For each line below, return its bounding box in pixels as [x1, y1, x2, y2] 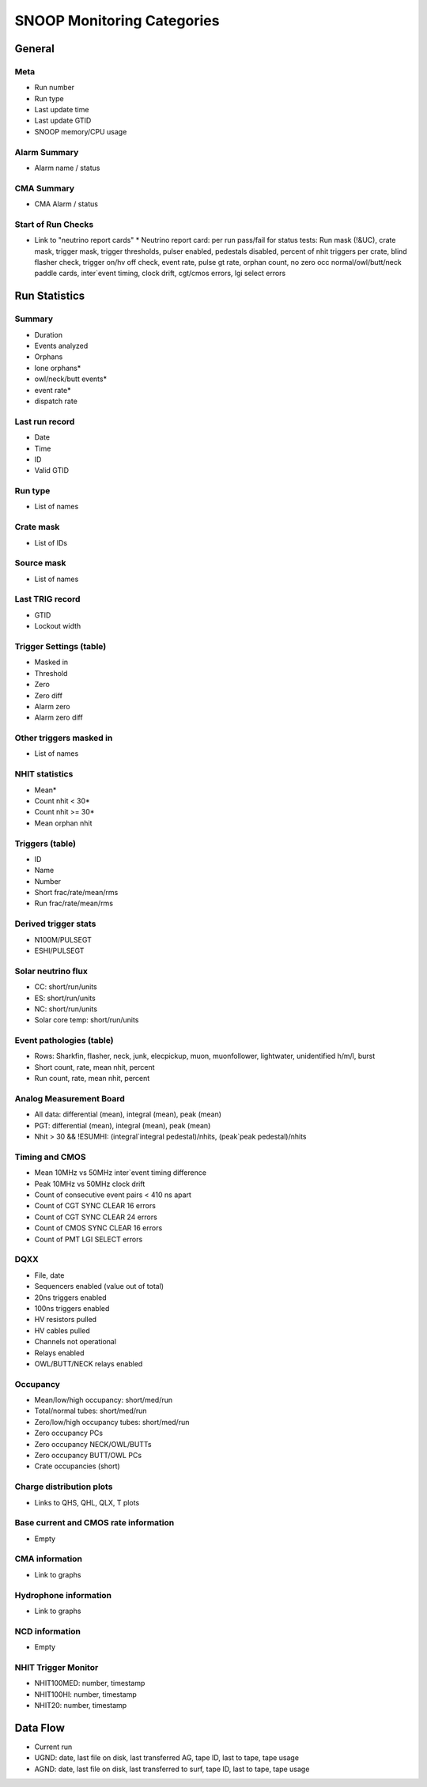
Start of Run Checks [14, 218, 94, 229]
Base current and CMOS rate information [14, 1517, 175, 1528]
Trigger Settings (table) [14, 641, 107, 652]
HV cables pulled [34, 1325, 90, 1336]
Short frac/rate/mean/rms [34, 888, 119, 897]
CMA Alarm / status [34, 199, 99, 209]
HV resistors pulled [34, 1315, 97, 1324]
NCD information [14, 1626, 81, 1637]
